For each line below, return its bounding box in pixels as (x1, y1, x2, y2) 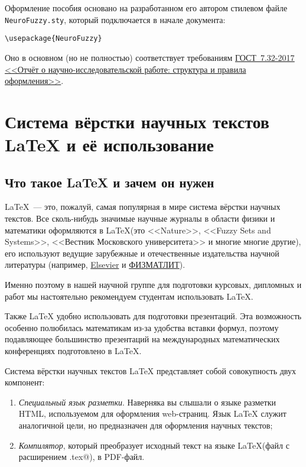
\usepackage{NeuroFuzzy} (5, 34, 102, 43)
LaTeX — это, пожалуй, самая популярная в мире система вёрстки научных (5, 200, 281, 213)
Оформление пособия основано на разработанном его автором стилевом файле (5, 2, 288, 14)
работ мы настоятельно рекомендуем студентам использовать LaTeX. (5, 290, 253, 302)
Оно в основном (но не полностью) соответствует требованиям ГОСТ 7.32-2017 (5, 51, 295, 63)
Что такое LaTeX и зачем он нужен (5, 173, 214, 191)
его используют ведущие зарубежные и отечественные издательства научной (5, 247, 279, 259)
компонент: (5, 376, 45, 388)
